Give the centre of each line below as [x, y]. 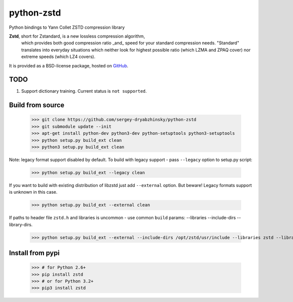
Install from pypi [34, 253]
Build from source [37, 105]
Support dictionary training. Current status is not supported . [84, 91]
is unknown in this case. [33, 192]
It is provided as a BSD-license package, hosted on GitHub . [69, 65]
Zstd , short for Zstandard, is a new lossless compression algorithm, [77, 36]
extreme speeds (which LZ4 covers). [58, 57]
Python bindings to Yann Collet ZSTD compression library [67, 27]
